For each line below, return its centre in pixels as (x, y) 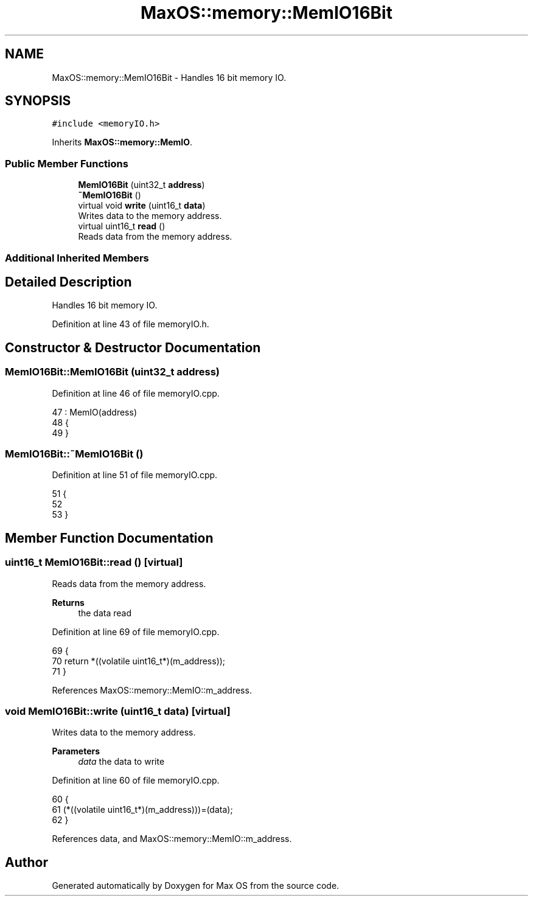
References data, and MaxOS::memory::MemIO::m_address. (172, 839)
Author (26, 862)
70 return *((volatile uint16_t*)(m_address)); (139, 661)
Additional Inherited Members (77, 258)
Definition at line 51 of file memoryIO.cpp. (135, 475)
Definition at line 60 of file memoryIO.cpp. (136, 781)
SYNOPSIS (38, 101)
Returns (68, 602)
